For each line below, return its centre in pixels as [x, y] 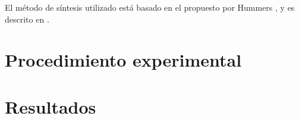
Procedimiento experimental [123, 60]
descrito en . [27, 19]
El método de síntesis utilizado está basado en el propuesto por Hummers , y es [150, 7]
